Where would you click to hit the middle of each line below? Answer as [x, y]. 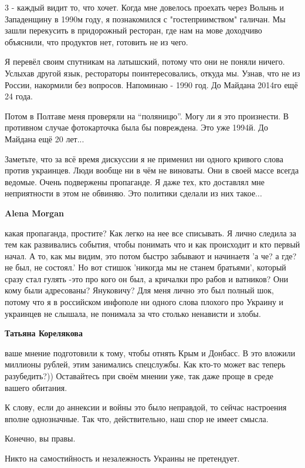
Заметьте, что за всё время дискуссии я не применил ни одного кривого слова [144, 158]
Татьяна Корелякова [44, 333]
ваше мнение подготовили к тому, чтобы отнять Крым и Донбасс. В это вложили [150, 352]
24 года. [19, 96]
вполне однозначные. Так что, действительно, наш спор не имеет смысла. [137, 418]
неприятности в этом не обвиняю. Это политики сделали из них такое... [133, 193]
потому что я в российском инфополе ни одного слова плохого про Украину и [144, 302]
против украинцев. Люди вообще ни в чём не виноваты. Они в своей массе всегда [152, 170]
